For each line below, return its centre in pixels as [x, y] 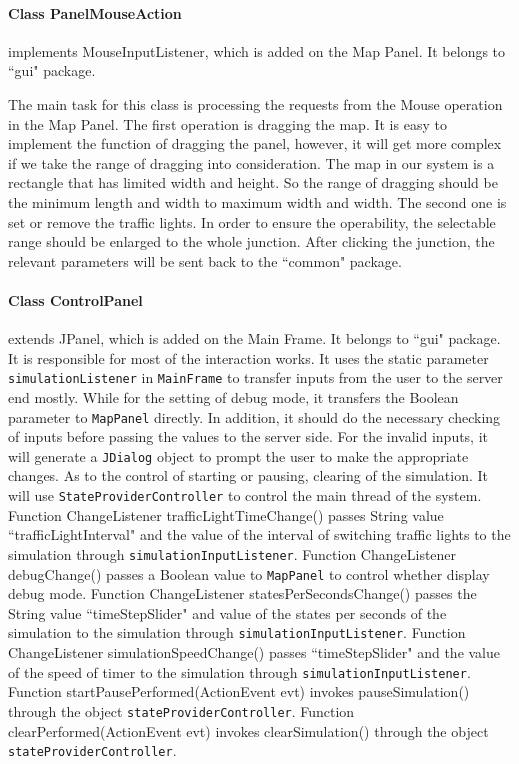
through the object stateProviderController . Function [181, 710]
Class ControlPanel [75, 299]
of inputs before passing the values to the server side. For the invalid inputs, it [248, 436]
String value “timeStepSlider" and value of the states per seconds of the [227, 612]
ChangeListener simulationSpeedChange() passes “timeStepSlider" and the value [254, 652]
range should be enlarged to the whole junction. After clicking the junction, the [251, 241]
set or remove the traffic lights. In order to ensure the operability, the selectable [252, 221]
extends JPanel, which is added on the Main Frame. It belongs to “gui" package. [254, 338]
